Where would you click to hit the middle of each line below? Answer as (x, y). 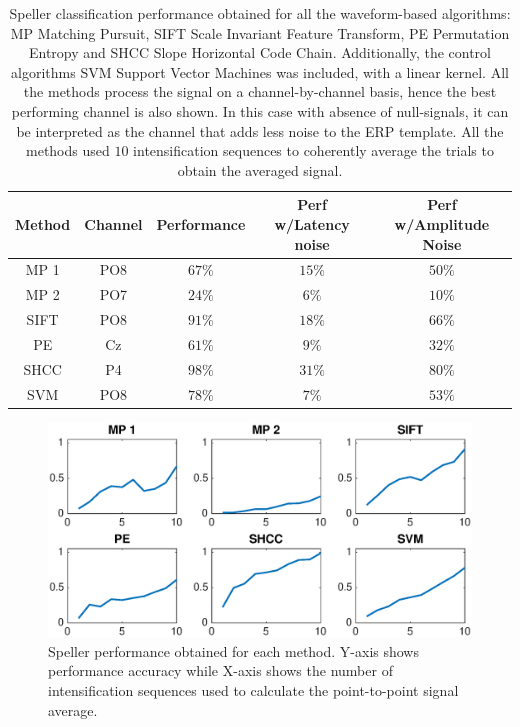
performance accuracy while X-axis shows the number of (220, 670)
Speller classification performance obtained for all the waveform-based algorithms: (260, 13)
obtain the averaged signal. (260, 169)
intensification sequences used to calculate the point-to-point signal (253, 689)
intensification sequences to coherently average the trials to (313, 150)
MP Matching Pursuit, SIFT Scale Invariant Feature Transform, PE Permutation (260, 32)
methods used (68, 150)
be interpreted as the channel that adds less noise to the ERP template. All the (260, 130)
